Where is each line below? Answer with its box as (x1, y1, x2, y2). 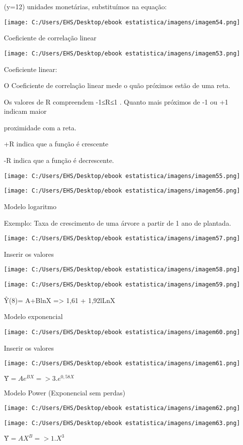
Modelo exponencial (4, 311, 63, 321)
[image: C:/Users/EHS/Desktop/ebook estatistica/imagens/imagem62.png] (4, 405, 240, 412)
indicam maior (4, 106, 47, 116)
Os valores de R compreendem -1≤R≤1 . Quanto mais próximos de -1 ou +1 (4, 96, 228, 107)
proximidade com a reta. (4, 122, 77, 132)
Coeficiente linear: (4, 64, 57, 74)
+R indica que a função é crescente (4, 139, 109, 149)
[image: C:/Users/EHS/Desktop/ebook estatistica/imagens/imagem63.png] (4, 420, 240, 427)
